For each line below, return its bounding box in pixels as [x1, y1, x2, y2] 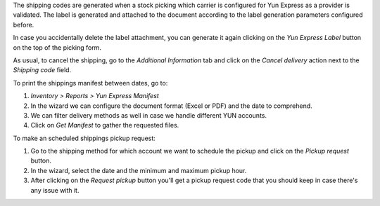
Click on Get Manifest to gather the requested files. [30, 121, 179, 130]
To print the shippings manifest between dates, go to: [13, 78, 168, 87]
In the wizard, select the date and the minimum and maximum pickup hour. [30, 166, 247, 174]
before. [13, 20, 34, 29]
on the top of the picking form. [13, 43, 102, 52]
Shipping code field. [13, 66, 72, 74]
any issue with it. [30, 186, 80, 194]
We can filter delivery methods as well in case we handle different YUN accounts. [30, 111, 267, 119]
